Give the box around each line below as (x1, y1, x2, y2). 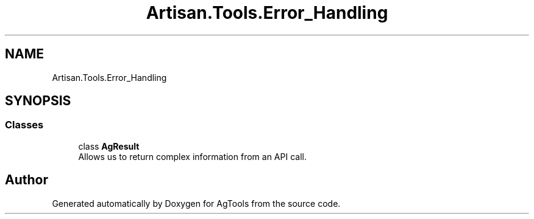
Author (5, 172, 48, 188)
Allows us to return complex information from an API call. (78, 151, 307, 162)
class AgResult (78, 141, 140, 151)
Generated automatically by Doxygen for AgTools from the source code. (52, 198, 341, 209)
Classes (5, 119, 44, 131)
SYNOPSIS (5, 93, 71, 109)
